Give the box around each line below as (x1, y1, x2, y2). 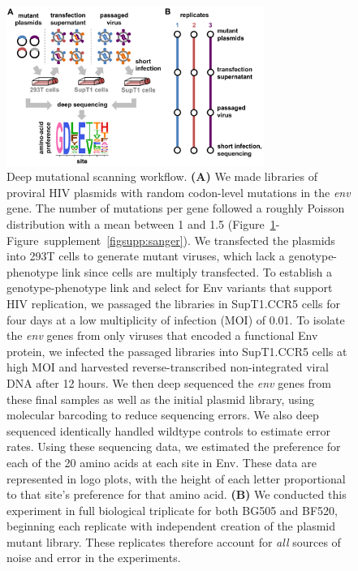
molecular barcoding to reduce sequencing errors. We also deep (6, 406, 319, 423)
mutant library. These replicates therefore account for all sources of (6, 533, 341, 550)
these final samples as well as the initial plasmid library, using (6, 390, 315, 407)
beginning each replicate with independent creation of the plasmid (6, 517, 336, 535)
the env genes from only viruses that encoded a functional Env (6, 327, 318, 344)
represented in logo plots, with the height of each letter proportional (6, 470, 346, 487)
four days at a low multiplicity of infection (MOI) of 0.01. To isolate (6, 311, 345, 328)
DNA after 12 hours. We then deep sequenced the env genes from (6, 374, 332, 391)
